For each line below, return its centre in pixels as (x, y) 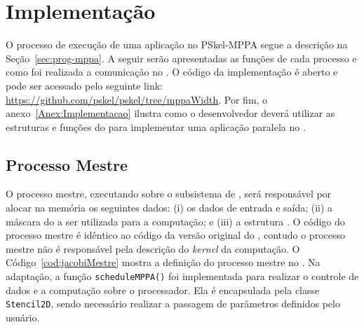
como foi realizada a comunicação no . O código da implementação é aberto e (172, 72)
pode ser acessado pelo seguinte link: (84, 85)
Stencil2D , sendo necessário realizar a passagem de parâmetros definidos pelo (173, 304)
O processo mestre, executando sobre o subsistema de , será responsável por (169, 194)
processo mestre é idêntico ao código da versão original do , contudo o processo (175, 235)
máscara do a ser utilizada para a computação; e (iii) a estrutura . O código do (175, 221)
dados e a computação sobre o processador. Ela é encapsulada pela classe (163, 290)
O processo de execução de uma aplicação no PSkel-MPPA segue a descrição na (177, 44)
